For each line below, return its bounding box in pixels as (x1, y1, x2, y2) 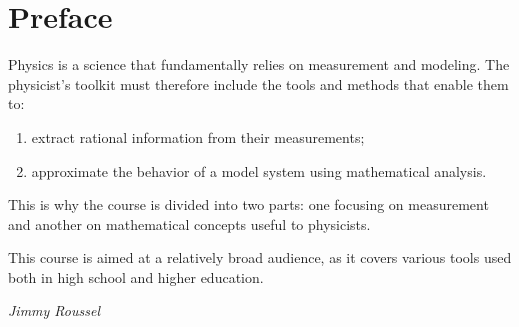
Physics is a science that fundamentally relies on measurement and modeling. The (8, 54, 510, 75)
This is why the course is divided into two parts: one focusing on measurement (8, 194, 489, 215)
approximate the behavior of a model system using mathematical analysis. (31, 160, 487, 181)
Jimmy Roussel (8, 300, 101, 321)
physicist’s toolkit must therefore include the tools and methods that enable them (8, 73, 509, 94)
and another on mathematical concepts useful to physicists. (8, 213, 371, 234)
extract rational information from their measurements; (31, 126, 365, 147)
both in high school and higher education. (8, 266, 264, 287)
